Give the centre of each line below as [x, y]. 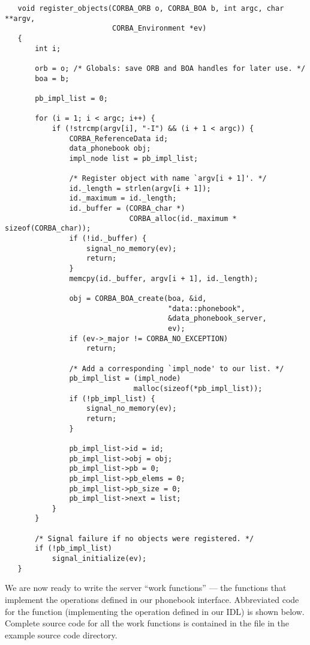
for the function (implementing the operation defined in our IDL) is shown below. [155, 611]
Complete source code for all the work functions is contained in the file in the [147, 623]
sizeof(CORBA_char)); [48, 229]
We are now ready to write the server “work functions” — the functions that [146, 588]
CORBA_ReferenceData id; [119, 138]
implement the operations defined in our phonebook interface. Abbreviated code [152, 599]
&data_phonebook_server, [217, 319]
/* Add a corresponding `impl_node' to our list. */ [177, 368]
